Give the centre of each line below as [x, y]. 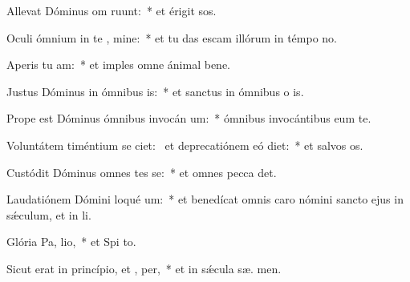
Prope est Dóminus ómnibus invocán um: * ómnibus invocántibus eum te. [189, 118]
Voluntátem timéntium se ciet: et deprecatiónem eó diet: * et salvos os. [185, 145]
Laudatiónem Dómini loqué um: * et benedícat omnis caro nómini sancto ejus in [205, 199]
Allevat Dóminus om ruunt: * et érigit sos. [112, 10]
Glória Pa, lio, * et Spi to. [71, 242]
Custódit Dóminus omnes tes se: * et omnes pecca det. [142, 172]
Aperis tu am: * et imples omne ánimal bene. [119, 64]
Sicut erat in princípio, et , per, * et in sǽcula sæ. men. [144, 268]
